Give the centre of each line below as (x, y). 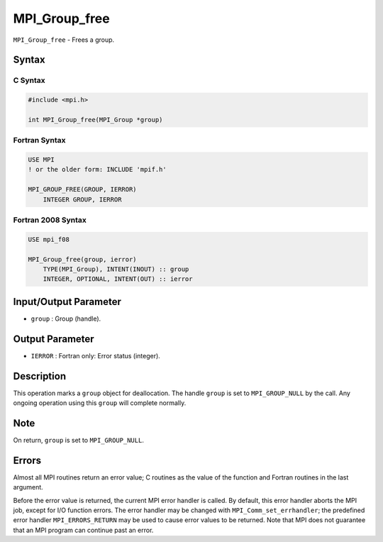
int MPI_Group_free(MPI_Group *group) (95, 120)
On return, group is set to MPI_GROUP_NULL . (79, 440)
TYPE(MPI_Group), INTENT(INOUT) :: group (116, 269)
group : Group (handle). (66, 319)
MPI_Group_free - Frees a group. (64, 40)
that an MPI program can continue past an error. (83, 530)
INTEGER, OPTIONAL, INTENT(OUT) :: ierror (118, 279)
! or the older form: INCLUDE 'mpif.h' (97, 170)
